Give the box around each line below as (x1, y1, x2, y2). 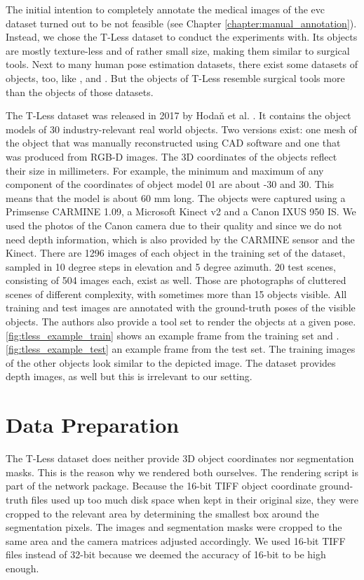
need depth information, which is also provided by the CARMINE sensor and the (6, 231, 355, 246)
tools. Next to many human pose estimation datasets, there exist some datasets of (6, 57, 358, 72)
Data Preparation (6, 410, 180, 439)
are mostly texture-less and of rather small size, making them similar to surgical (6, 43, 350, 58)
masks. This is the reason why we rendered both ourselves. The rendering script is (6, 464, 358, 479)
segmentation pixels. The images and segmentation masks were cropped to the (6, 520, 342, 534)
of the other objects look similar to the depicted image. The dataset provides (6, 355, 336, 370)
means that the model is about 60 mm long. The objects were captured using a (6, 190, 346, 205)
